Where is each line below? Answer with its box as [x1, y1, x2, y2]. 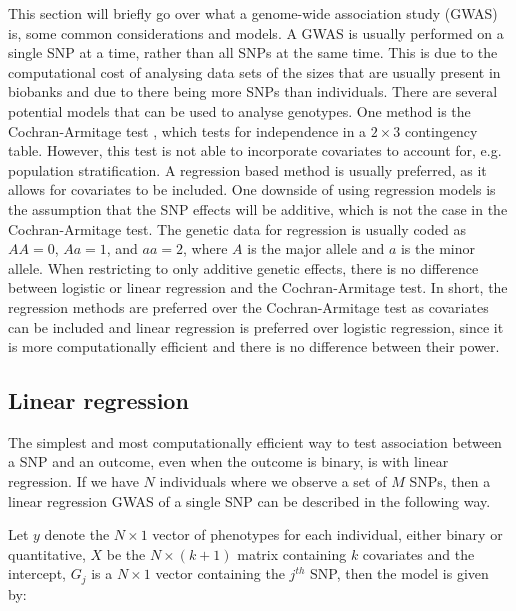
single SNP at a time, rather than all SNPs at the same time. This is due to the [8, 42, 498, 63]
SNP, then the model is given [310, 563, 489, 584]
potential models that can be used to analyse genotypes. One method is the [8, 100, 471, 121]
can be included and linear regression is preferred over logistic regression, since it [8, 316, 504, 337]
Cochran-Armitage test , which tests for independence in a [8, 120, 367, 141]
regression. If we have [8, 471, 139, 492]
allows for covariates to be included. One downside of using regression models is [8, 179, 496, 200]
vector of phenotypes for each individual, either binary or [152, 524, 503, 545]
